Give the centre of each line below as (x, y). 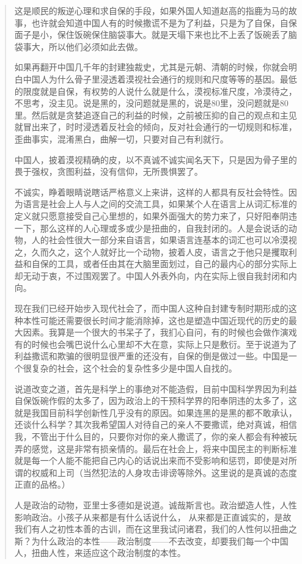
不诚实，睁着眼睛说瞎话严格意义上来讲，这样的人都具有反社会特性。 (151, 192)
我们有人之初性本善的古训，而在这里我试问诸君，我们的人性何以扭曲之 (156, 529)
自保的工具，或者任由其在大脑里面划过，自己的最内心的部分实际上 (164, 264)
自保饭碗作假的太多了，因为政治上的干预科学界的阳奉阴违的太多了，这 (156, 401)
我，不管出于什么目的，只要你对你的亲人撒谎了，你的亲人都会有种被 (151, 436)
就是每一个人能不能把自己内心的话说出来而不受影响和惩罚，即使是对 (151, 460)
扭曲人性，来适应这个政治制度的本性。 (109, 553)
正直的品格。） (42, 484)
